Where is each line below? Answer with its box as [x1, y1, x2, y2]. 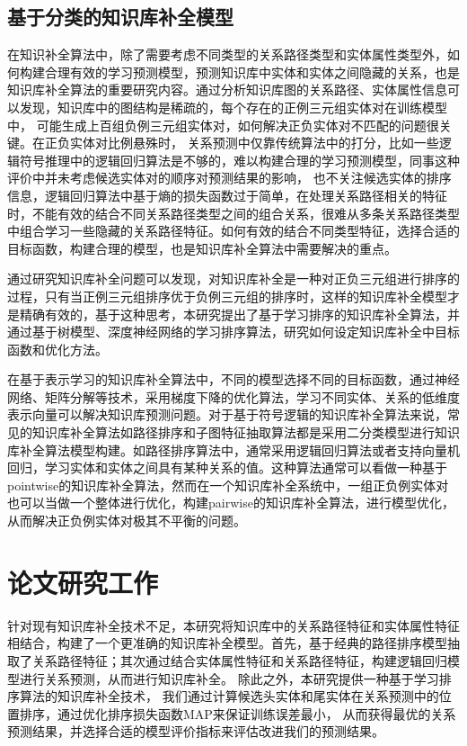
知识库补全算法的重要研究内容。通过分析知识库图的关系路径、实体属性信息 [7, 80, 447, 99]
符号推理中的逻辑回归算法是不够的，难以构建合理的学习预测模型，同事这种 [19, 150, 460, 169]
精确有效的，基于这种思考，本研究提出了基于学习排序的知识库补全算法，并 [19, 304, 460, 323]
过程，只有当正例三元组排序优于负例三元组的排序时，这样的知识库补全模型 [7, 286, 447, 305]
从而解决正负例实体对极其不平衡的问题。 [7, 511, 246, 530]
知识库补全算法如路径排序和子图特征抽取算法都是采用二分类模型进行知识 [31, 423, 460, 442]
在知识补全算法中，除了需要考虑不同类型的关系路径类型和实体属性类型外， [7, 45, 447, 64]
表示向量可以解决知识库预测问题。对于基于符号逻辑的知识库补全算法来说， [7, 405, 447, 424]
